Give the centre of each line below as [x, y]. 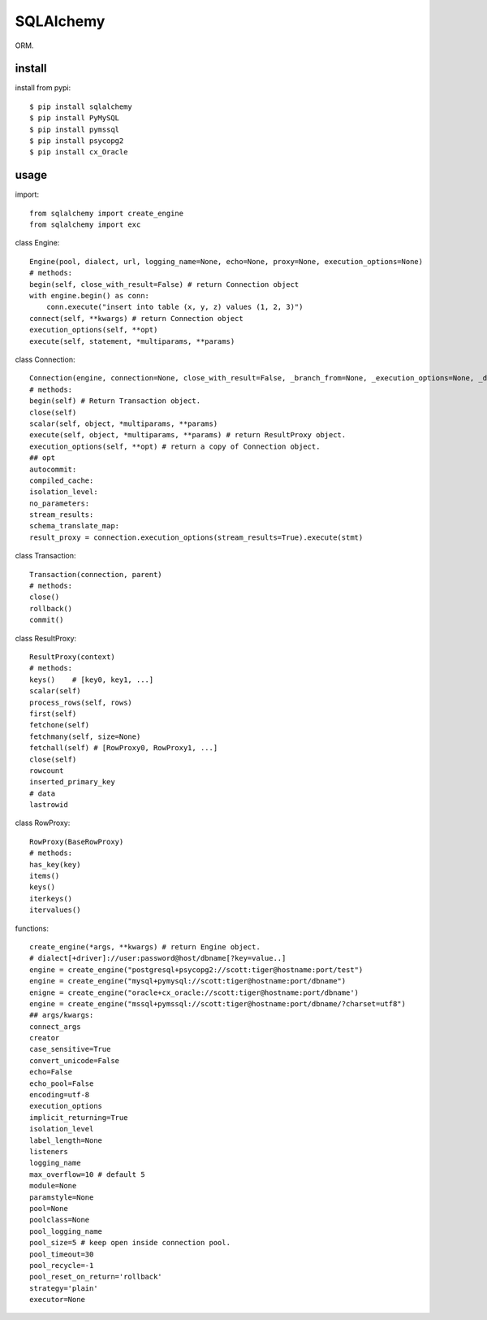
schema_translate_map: [75, 526]
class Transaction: [45, 556]
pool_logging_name [66, 1231]
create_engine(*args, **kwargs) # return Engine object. [145, 947]
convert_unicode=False [75, 1060]
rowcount [47, 771]
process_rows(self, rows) [81, 702]
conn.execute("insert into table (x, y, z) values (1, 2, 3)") [175, 307]
